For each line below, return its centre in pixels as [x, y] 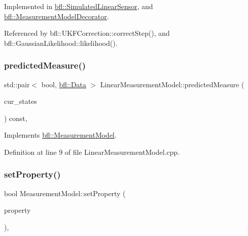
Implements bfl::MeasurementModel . [60, 135]
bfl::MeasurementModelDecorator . [57, 16]
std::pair [17, 84]
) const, [16, 118]
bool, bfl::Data [64, 84]
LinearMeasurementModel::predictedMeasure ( [172, 84]
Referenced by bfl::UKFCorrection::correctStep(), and [87, 33]
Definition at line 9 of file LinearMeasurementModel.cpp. [92, 152]
